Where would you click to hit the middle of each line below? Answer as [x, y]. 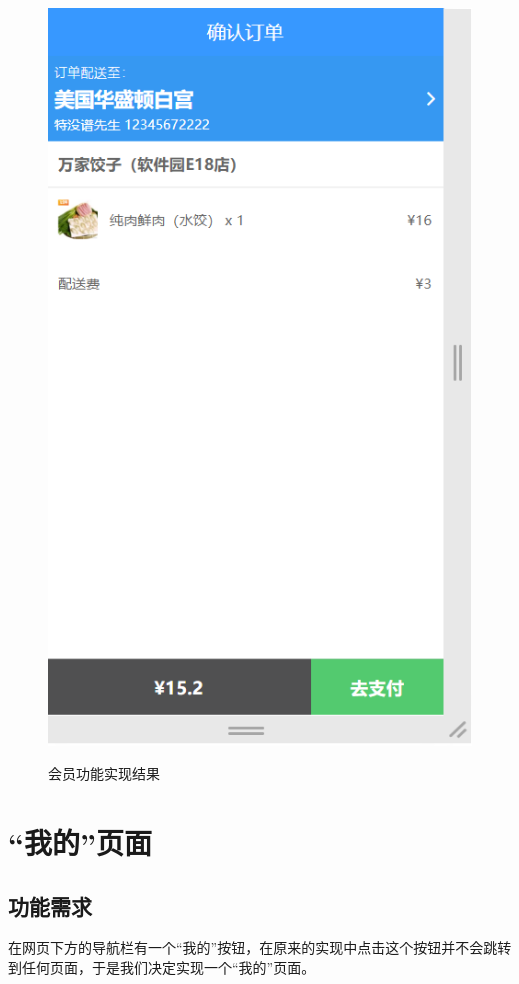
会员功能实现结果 [104, 773]
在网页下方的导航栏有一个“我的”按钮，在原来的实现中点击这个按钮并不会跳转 [260, 947]
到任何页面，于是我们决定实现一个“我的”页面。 [162, 966]
